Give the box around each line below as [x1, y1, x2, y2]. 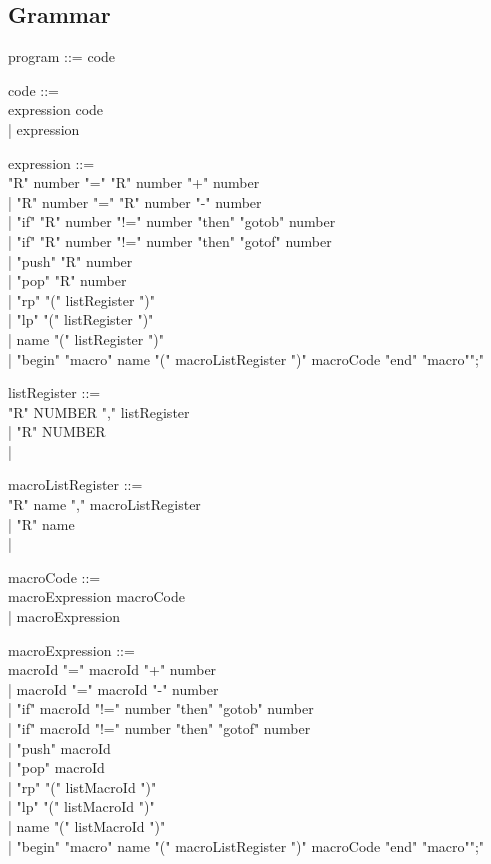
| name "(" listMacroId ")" [8, 815, 166, 836]
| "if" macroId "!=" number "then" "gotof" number [8, 718, 311, 739]
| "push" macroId [8, 737, 111, 758]
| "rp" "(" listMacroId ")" [8, 776, 157, 797]
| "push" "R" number [8, 250, 133, 271]
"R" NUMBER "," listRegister [8, 401, 190, 422]
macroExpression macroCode [8, 586, 186, 607]
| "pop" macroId [8, 757, 105, 778]
